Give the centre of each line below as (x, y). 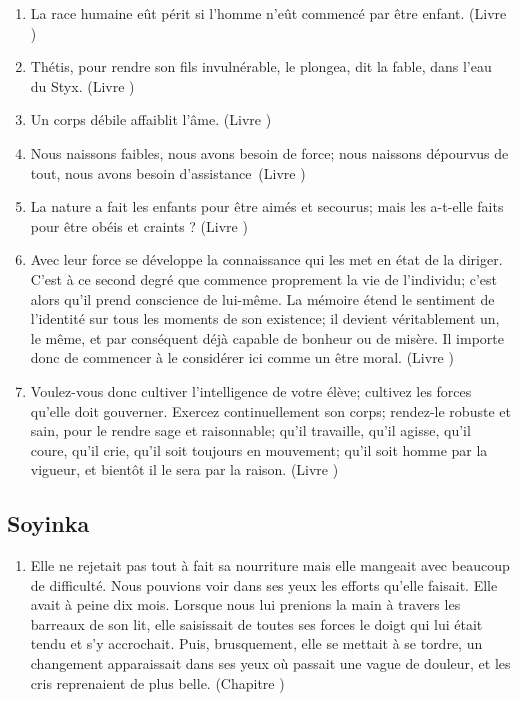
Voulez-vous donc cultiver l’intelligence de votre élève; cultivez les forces (251, 390)
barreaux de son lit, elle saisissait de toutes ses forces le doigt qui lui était (256, 623)
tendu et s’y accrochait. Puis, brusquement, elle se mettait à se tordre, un (256, 643)
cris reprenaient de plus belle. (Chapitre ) (157, 682)
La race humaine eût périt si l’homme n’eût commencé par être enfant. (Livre (268, 13)
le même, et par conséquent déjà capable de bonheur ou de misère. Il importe (267, 337)
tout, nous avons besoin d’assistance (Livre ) (168, 172)
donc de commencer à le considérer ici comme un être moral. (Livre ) (242, 357)
